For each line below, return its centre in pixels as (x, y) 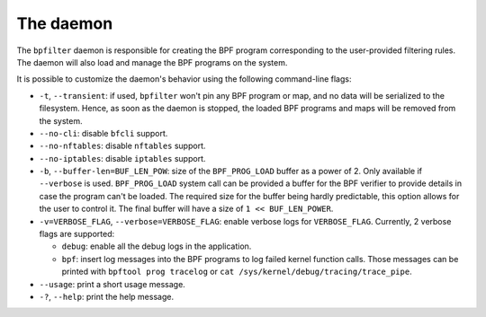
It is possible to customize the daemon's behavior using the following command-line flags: (184, 79)
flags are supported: (77, 234)
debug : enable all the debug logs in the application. (157, 246)
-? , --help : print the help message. (107, 296)
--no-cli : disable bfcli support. (103, 133)
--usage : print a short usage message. (112, 284)
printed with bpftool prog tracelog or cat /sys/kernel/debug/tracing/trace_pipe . (237, 272)
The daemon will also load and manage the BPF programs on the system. (152, 62)
